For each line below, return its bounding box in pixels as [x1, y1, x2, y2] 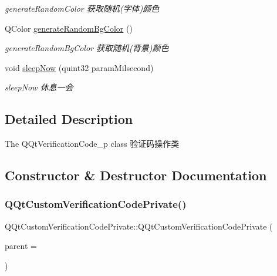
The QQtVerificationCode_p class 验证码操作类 [5, 137, 180, 150]
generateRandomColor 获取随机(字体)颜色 [5, 2, 160, 14]
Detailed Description [5, 110, 133, 128]
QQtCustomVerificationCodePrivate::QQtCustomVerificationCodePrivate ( [5, 220, 273, 232]
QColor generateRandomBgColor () [5, 22, 133, 34]
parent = [5, 240, 37, 252]
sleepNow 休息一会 [5, 81, 73, 93]
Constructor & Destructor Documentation [5, 166, 267, 184]
